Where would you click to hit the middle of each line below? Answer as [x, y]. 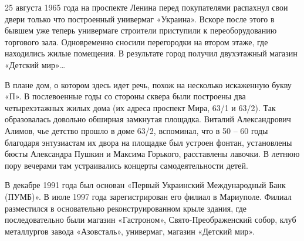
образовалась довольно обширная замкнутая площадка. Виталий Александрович [148, 119]
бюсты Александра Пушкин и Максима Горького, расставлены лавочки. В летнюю [152, 154]
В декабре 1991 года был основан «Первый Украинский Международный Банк [145, 185]
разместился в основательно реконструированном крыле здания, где [126, 208]
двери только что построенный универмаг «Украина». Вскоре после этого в [140, 19]
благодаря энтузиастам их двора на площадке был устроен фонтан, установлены [148, 142]
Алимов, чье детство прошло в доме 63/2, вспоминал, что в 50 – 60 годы [136, 130]
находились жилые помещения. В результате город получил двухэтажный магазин [151, 53]
